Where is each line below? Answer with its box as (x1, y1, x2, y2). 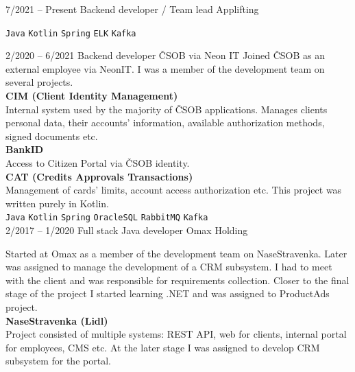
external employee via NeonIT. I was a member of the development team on (5, 61, 325, 75)
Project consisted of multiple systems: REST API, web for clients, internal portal (5, 327, 347, 341)
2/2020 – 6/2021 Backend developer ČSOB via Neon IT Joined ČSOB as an (5, 48, 326, 62)
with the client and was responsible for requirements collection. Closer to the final (5, 272, 350, 287)
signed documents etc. (5, 128, 98, 143)
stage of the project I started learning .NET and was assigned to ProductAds (5, 286, 330, 301)
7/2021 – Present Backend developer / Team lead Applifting (5, 2, 259, 16)
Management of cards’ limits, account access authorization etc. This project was (5, 183, 342, 197)
